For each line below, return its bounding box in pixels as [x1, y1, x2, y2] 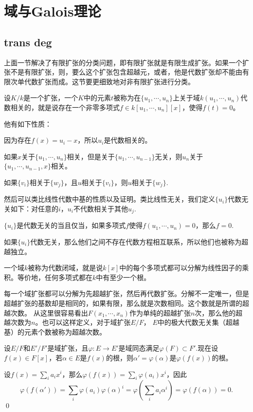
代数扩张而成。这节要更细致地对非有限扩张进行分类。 [24, 76, 195, 86]
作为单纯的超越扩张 [129, 307, 191, 318]
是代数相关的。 [104, 135, 152, 145]
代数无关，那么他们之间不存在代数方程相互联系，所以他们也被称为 [30, 237, 242, 247]
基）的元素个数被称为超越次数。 [4, 326, 106, 337]
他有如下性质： [4, 118, 52, 129]
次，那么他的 [195, 307, 236, 318]
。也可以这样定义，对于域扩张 [35, 317, 131, 327]
